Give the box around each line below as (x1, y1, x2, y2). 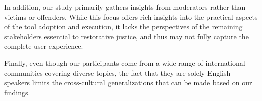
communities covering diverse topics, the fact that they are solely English (4, 67, 231, 78)
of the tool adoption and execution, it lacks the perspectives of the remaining (4, 21, 243, 32)
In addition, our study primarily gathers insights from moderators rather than (4, 2, 246, 12)
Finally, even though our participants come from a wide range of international (4, 57, 245, 68)
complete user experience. (4, 41, 83, 51)
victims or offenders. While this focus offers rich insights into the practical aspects (4, 11, 258, 22)
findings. (4, 87, 30, 97)
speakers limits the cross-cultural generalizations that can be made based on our (4, 77, 252, 88)
